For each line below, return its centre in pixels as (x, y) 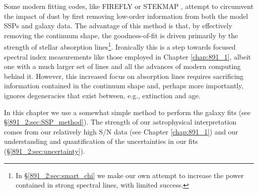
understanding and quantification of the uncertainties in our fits (101, 141)
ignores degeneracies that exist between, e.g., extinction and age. (102, 95)
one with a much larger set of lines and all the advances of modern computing (123, 66)
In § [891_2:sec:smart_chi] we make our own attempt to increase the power (130, 175)
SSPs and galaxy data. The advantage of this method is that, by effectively (118, 26)
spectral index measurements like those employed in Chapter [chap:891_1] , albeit (128, 56)
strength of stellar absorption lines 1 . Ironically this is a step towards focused (120, 46)
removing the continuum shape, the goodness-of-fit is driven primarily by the (121, 35)
